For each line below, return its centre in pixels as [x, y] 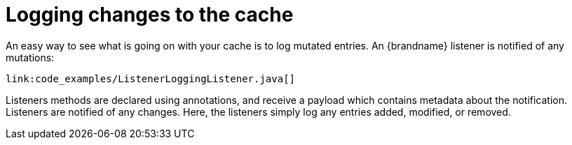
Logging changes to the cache [150, 15]
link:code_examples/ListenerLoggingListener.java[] [151, 78]
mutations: [30, 57]
